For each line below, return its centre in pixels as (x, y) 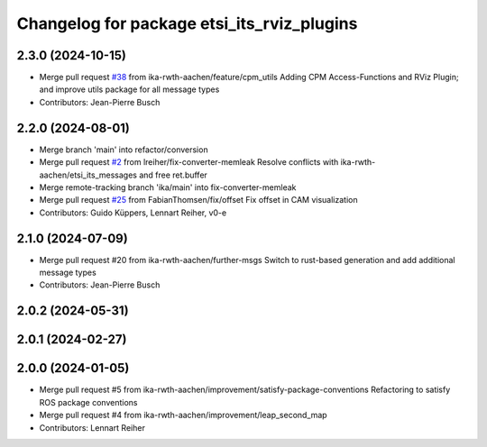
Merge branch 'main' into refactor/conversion (124, 150)
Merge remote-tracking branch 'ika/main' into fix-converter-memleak (168, 187)
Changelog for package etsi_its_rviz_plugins (187, 23)
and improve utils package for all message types (129, 89)
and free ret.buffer (173, 175)
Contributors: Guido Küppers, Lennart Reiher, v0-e (133, 213)
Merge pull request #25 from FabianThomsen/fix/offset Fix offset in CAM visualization (198, 200)
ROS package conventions (88, 402)
